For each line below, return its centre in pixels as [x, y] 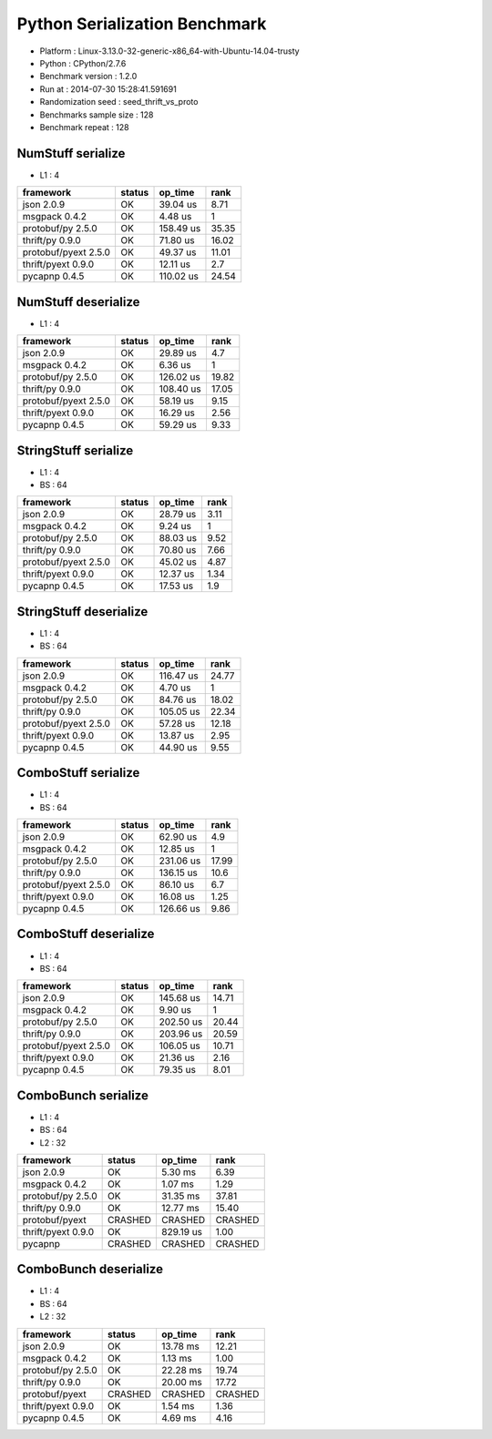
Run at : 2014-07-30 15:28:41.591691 [108, 89]
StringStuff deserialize [82, 612]
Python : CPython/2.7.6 [83, 63]
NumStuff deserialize [78, 302]
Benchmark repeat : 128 [84, 127]
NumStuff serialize [71, 153]
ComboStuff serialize [78, 773]
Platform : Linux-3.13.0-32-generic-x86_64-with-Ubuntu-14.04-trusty [169, 51]
